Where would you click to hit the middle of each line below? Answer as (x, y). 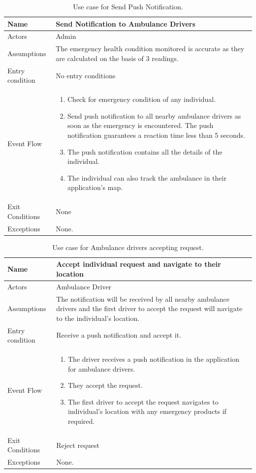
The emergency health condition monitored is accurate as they (150, 48)
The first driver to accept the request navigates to (143, 401)
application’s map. (95, 187)
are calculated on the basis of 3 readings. (117, 58)
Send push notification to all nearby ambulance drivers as (154, 115)
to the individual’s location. (98, 318)
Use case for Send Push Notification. (128, 6)
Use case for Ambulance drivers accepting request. (128, 247)
